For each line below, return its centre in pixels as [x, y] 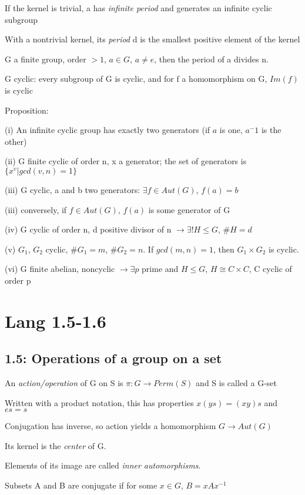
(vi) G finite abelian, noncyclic [60, 269]
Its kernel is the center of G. [56, 445]
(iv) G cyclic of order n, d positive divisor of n [88, 229]
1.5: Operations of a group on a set [113, 358]
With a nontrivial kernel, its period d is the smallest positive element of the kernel [152, 39]
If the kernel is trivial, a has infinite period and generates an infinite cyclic [138, 8]
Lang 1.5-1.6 [56, 320]
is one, [231, 130]
